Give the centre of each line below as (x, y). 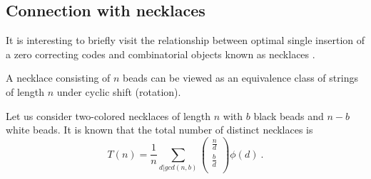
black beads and (289, 115)
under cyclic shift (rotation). (119, 91)
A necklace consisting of (58, 78)
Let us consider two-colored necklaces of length (108, 115)
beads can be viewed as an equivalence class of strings (240, 78)
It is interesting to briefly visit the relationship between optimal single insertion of (185, 40)
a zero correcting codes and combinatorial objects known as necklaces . (161, 54)
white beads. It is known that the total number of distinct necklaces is (159, 130)
